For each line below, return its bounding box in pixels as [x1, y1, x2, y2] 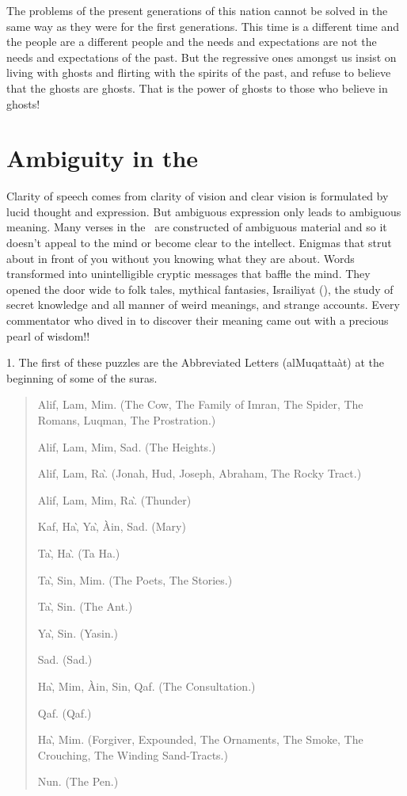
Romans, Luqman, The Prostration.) [37, 412, 216, 428]
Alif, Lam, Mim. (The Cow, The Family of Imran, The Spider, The [37, 396, 363, 413]
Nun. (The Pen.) [37, 773, 119, 790]
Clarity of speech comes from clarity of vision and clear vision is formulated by [6, 188, 389, 204]
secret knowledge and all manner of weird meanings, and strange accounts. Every [6, 296, 400, 313]
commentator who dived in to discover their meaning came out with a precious [6, 312, 389, 329]
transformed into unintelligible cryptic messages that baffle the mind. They [6, 265, 371, 282]
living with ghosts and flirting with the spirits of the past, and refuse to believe [6, 64, 391, 81]
